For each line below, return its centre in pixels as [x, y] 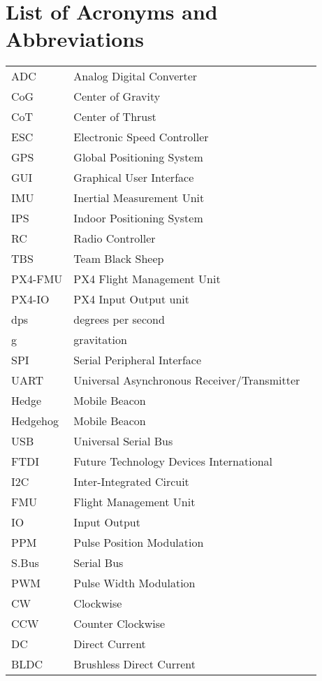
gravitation [100, 340]
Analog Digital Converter [136, 76]
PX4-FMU [37, 279]
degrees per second [119, 320]
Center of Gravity [117, 96]
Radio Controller [115, 238]
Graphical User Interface [134, 178]
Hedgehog [35, 421]
